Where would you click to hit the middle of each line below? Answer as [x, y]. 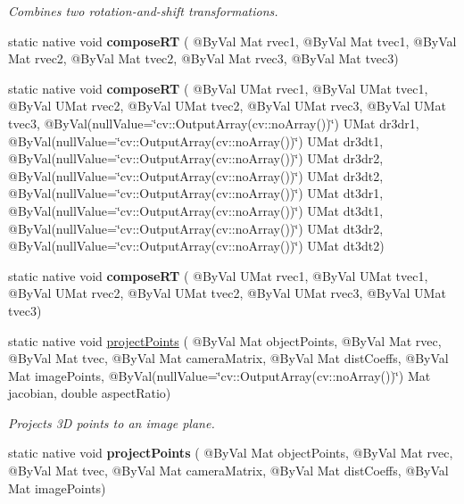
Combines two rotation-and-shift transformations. [143, 11]
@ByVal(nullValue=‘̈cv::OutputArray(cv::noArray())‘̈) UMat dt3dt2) [196, 246]
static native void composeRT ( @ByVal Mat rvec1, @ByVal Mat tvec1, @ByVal [232, 41]
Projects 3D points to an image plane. [112, 422]
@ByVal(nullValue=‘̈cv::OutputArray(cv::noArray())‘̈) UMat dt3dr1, [196, 193]
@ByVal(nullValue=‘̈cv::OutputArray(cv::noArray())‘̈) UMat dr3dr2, [196, 158]
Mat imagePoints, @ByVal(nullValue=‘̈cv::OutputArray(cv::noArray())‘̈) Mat [220, 375]
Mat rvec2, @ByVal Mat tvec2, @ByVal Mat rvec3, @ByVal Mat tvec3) [203, 58]
